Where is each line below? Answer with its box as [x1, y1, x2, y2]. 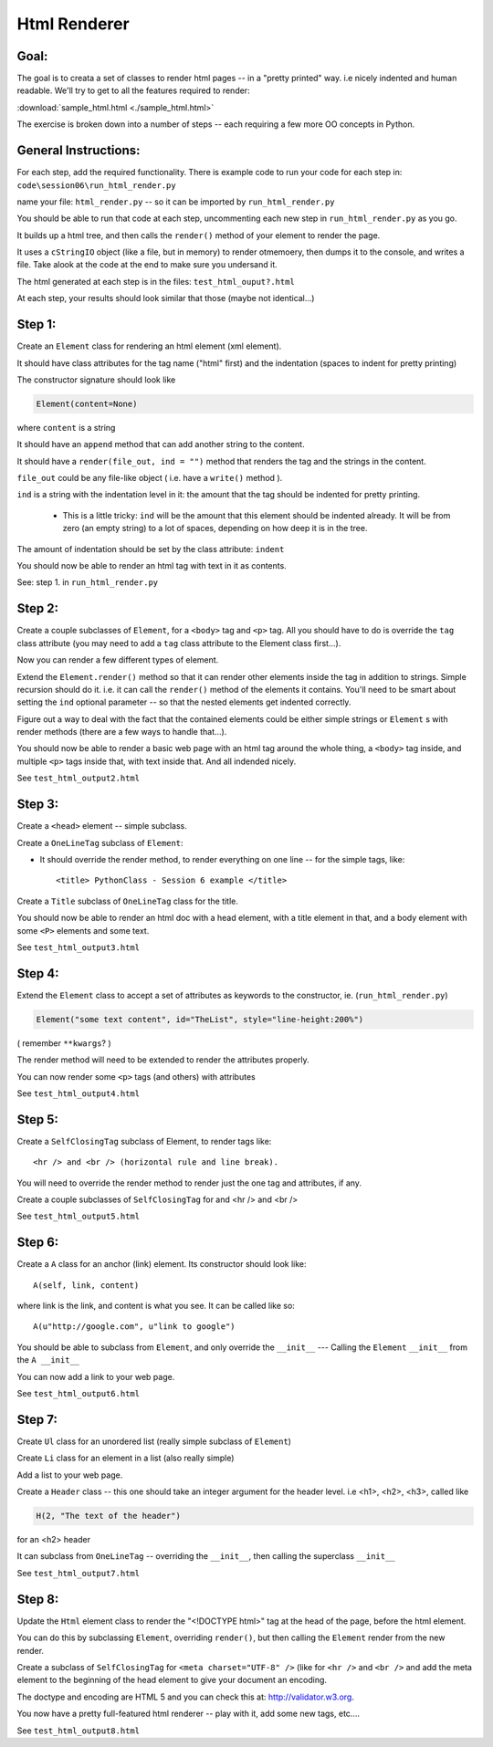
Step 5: [16, 1112, 59, 1127]
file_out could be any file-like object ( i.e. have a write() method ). [16, 473, 283, 484]
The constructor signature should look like [16, 374, 176, 385]
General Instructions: [16, 142, 141, 159]
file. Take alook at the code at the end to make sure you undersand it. [16, 259, 278, 270]
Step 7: [16, 1411, 58, 1428]
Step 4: [16, 966, 59, 981]
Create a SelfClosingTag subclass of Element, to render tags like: [16, 1135, 272, 1146]
